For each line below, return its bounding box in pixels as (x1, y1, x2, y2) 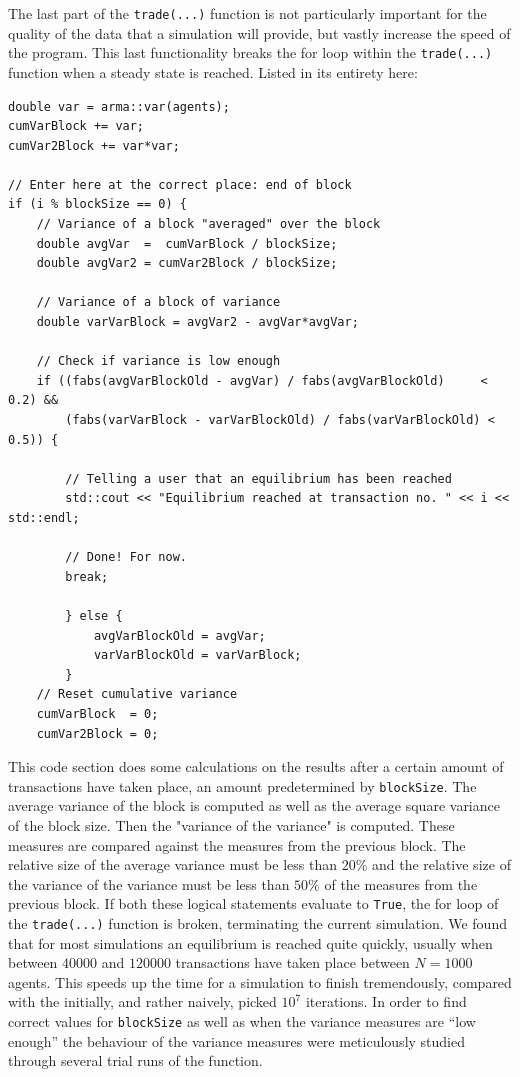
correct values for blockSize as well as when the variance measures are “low (8, 1011, 476, 1031)
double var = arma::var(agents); (8, 99, 230, 114)
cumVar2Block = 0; (36, 726, 159, 741)
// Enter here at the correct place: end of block (8, 177, 352, 192)
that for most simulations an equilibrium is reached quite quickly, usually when (8, 932, 493, 953)
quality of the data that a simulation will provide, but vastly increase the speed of (8, 22, 511, 43)
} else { (65, 608, 123, 623)
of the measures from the (324, 873, 478, 894)
